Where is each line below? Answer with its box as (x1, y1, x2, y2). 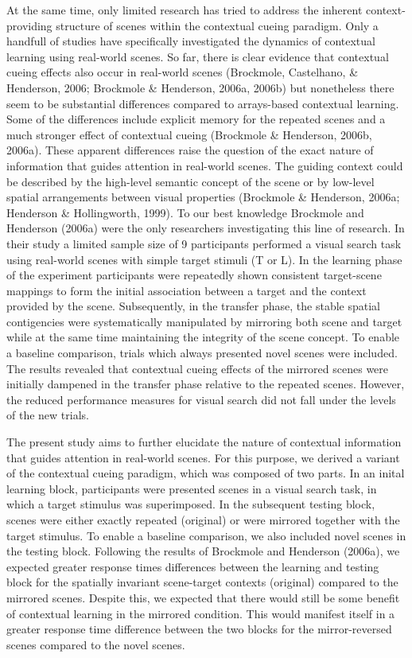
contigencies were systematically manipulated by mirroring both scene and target (6, 313, 402, 329)
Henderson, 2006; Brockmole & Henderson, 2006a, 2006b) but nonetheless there (6, 79, 395, 95)
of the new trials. (6, 407, 89, 423)
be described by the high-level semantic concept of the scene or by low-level (6, 173, 375, 189)
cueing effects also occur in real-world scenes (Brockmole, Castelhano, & (6, 64, 359, 80)
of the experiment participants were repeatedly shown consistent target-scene (6, 267, 382, 283)
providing (6, 17, 52, 33)
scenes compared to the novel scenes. (6, 636, 185, 652)
